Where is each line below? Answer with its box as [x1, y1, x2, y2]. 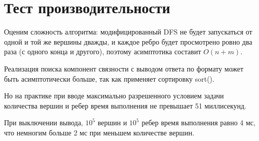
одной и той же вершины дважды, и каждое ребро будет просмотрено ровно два [4, 36, 252, 47]
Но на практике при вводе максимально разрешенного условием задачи [4, 90, 224, 101]
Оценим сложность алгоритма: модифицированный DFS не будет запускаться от [4, 26, 252, 37]
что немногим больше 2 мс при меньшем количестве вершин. [4, 127, 195, 137]
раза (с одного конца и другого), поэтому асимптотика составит [4, 46, 201, 57]
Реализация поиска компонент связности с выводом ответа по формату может [4, 63, 244, 74]
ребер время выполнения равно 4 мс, [141, 117, 255, 128]
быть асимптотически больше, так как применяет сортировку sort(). [4, 73, 214, 84]
